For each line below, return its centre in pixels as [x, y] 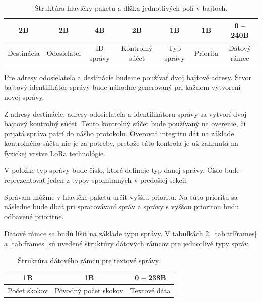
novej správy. [24, 96]
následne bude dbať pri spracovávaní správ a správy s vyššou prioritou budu [122, 207]
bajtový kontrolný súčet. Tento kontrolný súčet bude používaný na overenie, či [125, 124]
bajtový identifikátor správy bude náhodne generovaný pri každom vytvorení [122, 87]
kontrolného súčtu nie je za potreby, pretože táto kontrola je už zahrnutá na [121, 143]
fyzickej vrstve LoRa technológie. [55, 153]
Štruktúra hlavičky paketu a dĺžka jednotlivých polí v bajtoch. [131, 8]
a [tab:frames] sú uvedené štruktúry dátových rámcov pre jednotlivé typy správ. [127, 243]
